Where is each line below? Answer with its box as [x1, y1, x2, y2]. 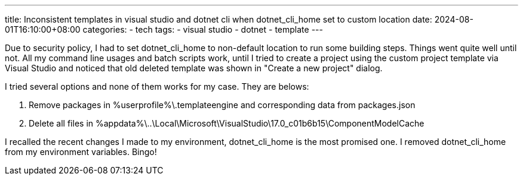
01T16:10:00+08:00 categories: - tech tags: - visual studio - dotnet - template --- [5, 24, 323, 34]
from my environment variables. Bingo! [5, 147, 157, 157]
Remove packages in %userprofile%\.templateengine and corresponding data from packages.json [29, 100, 416, 110]
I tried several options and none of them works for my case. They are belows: [5, 81, 309, 91]
